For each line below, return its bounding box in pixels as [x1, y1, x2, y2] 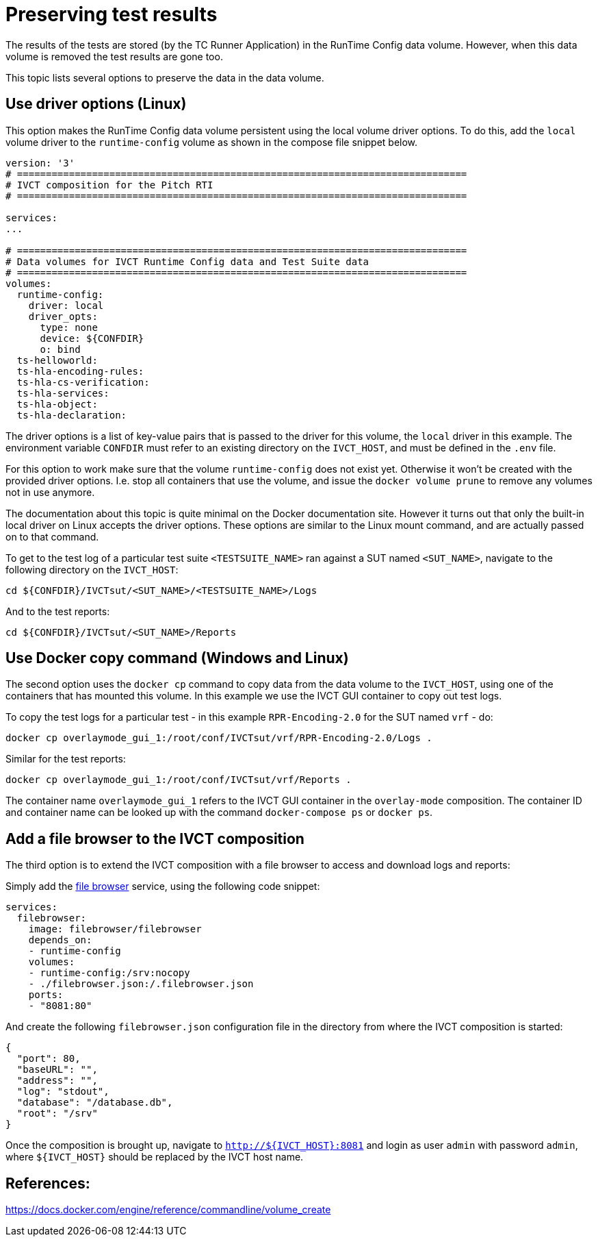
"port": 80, [16, 1053, 81, 1065]
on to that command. [5, 530, 99, 543]
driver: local [28, 299, 104, 311]
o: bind [40, 343, 81, 355]
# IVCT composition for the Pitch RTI [5, 179, 213, 190]
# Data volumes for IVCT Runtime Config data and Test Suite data [5, 256, 369, 267]
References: [5, 1174, 90, 1192]
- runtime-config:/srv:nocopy [28, 967, 190, 979]
